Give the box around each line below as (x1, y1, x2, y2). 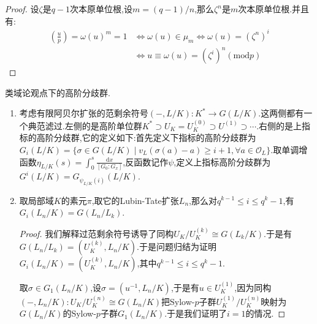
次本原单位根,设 (70, 2, 132, 15)
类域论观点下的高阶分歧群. (5, 86, 110, 99)
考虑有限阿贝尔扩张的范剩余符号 (19, 107, 148, 119)
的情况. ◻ (245, 307, 286, 320)
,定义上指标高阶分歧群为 (174, 155, 271, 168)
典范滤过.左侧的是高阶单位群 (28, 119, 142, 132)
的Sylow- (63, 307, 96, 320)
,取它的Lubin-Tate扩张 (91, 194, 179, 206)
